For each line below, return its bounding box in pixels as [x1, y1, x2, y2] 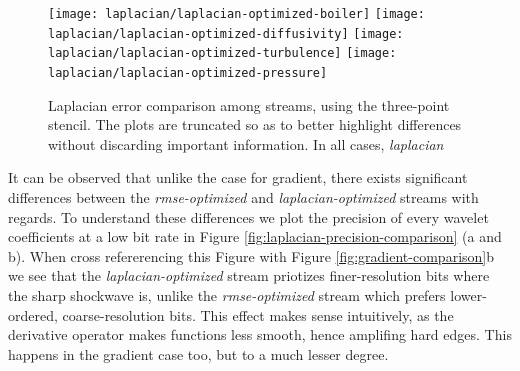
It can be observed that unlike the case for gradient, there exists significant [8, 167, 468, 188]
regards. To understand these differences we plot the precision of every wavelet [8, 206, 489, 227]
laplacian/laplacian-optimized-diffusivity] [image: [48, 26, 404, 41]
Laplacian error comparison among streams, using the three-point [48, 94, 450, 115]
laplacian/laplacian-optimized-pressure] [48, 65, 328, 80]
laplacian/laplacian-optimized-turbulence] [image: [48, 46, 397, 61]
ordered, [8, 304, 58, 325]
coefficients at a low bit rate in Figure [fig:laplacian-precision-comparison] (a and [8, 226, 502, 247]
